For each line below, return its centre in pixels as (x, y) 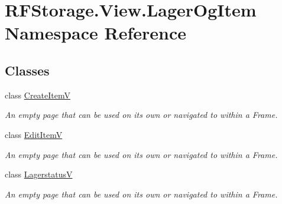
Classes (27, 70)
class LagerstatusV (39, 174)
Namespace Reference (95, 33)
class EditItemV (34, 134)
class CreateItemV (38, 95)
